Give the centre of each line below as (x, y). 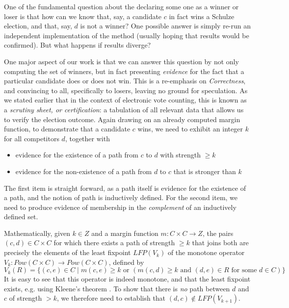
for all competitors (32, 138)
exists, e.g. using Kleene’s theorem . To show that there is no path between (117, 288)
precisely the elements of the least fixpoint (67, 252)
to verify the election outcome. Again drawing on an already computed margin (122, 119)
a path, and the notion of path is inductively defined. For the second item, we (121, 197)
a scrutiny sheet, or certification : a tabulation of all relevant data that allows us (124, 109)
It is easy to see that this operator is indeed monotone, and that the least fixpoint (127, 279)
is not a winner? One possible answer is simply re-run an (166, 26)
